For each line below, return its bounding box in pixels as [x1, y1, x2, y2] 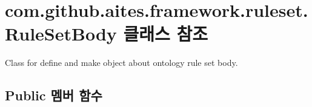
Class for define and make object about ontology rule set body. [5, 56, 238, 69]
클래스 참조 [123, 21, 208, 46]
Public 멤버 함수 [5, 86, 102, 105]
